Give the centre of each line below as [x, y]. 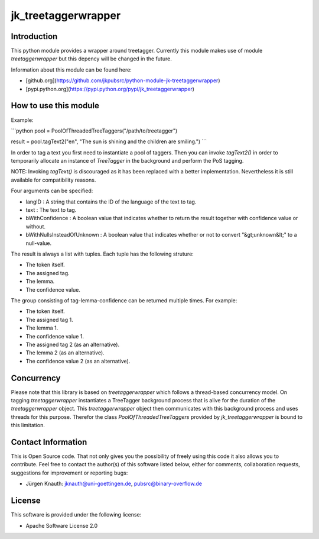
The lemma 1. [42, 328]
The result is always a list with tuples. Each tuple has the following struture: [102, 254]
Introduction [34, 36]
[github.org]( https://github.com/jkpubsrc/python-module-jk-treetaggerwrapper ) [123, 80]
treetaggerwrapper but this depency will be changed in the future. [92, 59]
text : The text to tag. [51, 210]
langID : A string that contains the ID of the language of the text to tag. [111, 202]
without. [35, 226]
